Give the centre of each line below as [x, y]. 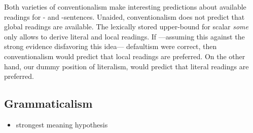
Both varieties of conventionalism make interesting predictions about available [125, 7]
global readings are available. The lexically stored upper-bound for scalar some [126, 27]
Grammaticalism [48, 103]
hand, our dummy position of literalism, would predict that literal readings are [126, 66]
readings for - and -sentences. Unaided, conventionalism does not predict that [124, 16]
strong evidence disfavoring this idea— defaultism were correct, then [111, 46]
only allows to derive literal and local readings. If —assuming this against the [124, 36]
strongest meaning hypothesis [62, 124]
